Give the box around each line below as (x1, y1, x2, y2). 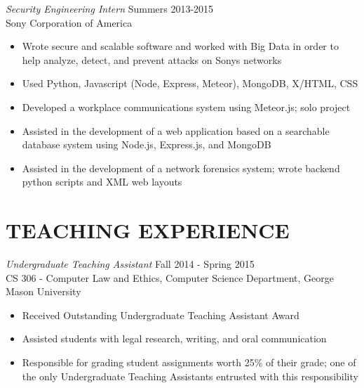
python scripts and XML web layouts (22, 174, 182, 189)
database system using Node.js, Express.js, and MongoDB (22, 137, 271, 152)
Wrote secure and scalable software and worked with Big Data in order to (22, 39, 339, 53)
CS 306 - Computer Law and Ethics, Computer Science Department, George (6, 270, 334, 285)
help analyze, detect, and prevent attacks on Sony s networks (22, 52, 282, 67)
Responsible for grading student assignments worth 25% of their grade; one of (22, 355, 356, 370)
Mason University (6, 284, 81, 299)
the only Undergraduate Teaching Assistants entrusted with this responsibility (22, 368, 358, 383)
